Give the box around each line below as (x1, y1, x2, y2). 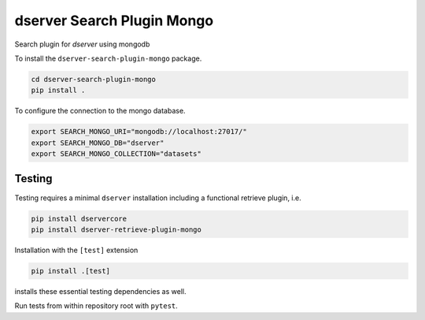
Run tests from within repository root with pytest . (14, 301, 179, 311)
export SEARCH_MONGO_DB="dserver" (31, 138, 164, 147)
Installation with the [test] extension (14, 245, 139, 255)
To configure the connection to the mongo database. (14, 106, 186, 116)
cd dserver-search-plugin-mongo (31, 75, 157, 84)
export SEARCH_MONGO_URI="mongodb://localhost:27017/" (31, 127, 247, 136)
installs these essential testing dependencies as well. (14, 286, 187, 296)
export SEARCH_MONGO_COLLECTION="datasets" (31, 150, 202, 158)
